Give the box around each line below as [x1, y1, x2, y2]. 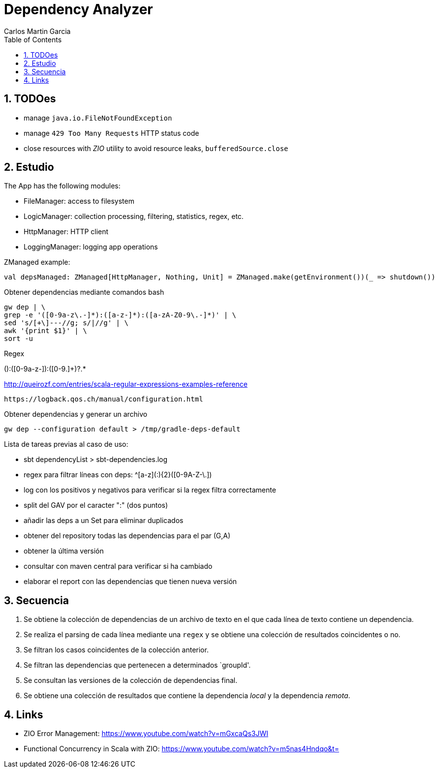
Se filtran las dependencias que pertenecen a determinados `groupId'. [24, 661, 251, 670]
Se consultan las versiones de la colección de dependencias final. [24, 676, 238, 685]
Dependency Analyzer [4, 1, 153, 18]
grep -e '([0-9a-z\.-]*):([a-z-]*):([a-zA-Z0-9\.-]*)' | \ [4, 311, 237, 319]
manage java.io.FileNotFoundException [24, 113, 172, 122]
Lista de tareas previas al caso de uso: [4, 440, 128, 449]
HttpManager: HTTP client [24, 227, 109, 236]
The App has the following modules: [4, 182, 121, 190]
